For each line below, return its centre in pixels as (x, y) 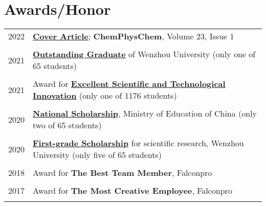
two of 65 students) (67, 125)
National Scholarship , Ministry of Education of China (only (145, 113)
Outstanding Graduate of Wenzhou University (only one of (144, 54)
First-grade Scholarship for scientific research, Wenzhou (138, 143)
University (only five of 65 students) (97, 155)
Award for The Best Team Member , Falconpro (123, 173)
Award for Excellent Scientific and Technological (129, 84)
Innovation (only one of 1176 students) (105, 96)
